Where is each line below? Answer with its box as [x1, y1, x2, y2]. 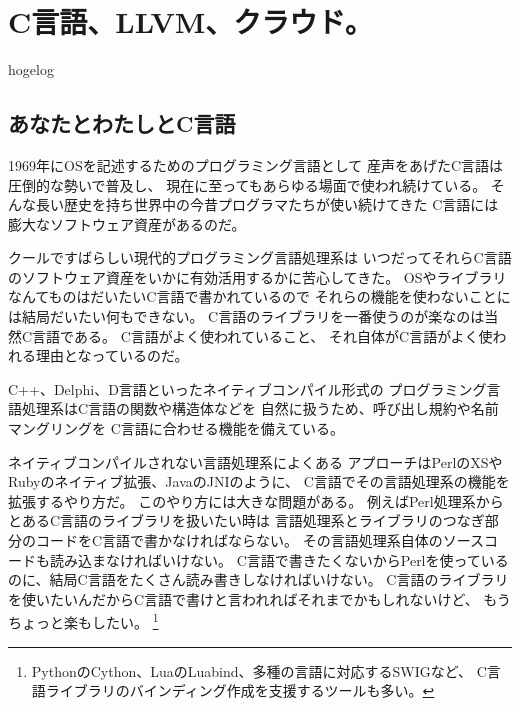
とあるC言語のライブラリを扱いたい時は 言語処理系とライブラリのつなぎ [8, 510, 485, 531]
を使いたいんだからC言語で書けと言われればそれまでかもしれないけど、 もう [8, 588, 511, 609]
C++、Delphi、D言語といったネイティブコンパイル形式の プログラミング [8, 378, 487, 399]
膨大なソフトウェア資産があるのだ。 [8, 213, 246, 234]
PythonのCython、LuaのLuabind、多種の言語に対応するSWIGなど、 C [31, 660, 487, 681]
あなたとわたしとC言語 [8, 108, 236, 139]
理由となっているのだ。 [35, 345, 189, 366]
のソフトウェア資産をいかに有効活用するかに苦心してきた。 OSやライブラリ [8, 266, 507, 287]
